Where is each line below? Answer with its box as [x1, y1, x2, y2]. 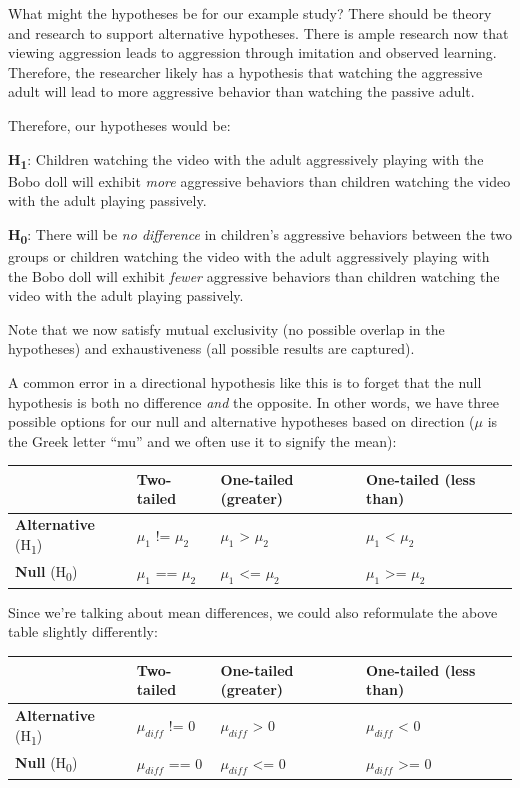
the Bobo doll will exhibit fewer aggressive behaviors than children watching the [8, 265, 500, 286]
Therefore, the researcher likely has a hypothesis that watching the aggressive [8, 61, 483, 82]
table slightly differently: [8, 621, 158, 642]
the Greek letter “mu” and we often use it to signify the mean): [8, 430, 397, 451]
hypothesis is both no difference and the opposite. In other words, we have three [8, 391, 499, 412]
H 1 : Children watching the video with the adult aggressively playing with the [8, 148, 484, 172]
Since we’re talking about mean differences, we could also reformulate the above [8, 601, 498, 622]
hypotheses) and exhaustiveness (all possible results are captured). [8, 338, 415, 359]
